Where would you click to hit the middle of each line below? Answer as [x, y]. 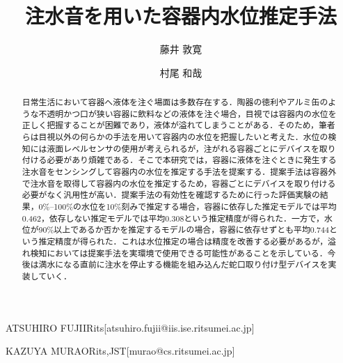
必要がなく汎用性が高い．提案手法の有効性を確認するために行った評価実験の [171, 195]
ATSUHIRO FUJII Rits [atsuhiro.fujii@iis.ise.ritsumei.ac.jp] [130, 327]
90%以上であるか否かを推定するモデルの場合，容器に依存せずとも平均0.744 [184, 230]
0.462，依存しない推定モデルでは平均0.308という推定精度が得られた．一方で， [173, 218]
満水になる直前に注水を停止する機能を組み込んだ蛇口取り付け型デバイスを [183, 264]
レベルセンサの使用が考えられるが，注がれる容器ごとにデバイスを [191, 148]
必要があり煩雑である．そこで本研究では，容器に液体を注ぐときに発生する [192, 160]
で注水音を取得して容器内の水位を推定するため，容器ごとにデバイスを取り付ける [179, 183]
